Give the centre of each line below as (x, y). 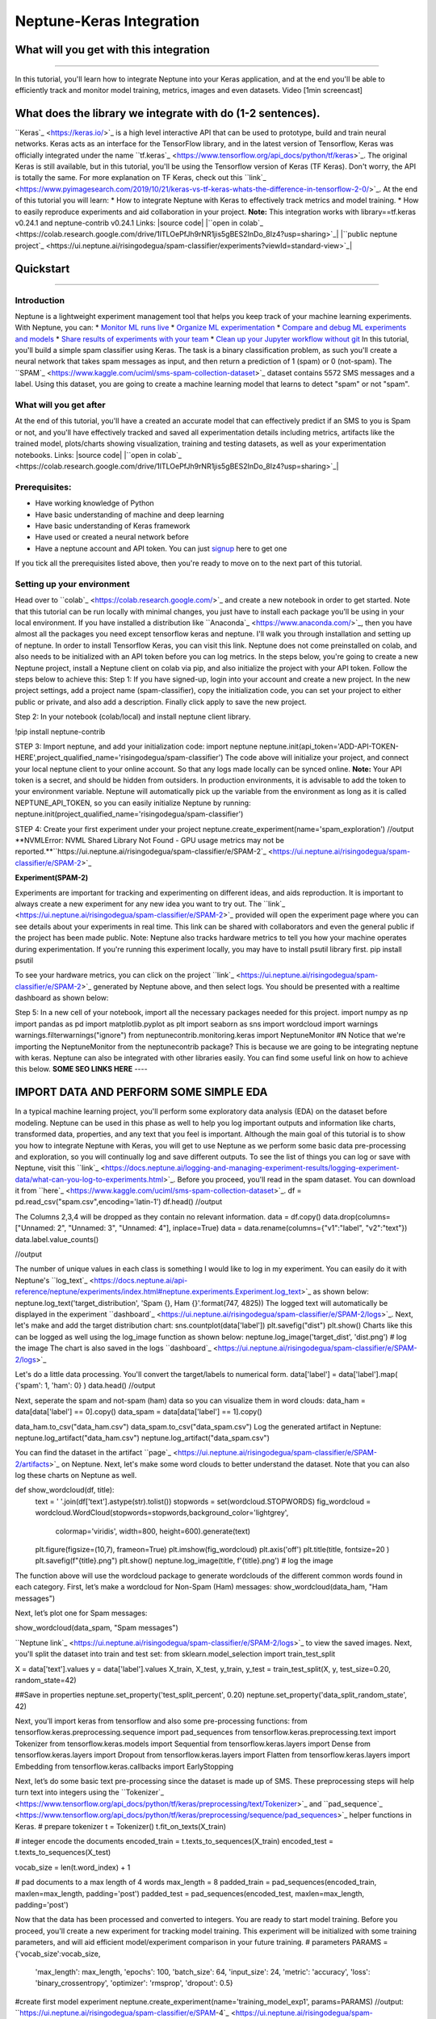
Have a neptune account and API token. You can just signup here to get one (161, 548)
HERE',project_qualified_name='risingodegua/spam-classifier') (119, 758)
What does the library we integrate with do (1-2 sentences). (168, 113)
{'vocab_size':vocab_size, (58, 1954)
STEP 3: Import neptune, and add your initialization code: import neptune (136, 746)
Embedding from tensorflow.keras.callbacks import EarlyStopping (124, 1766)
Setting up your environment (72, 584)
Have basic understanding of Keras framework (113, 526)
